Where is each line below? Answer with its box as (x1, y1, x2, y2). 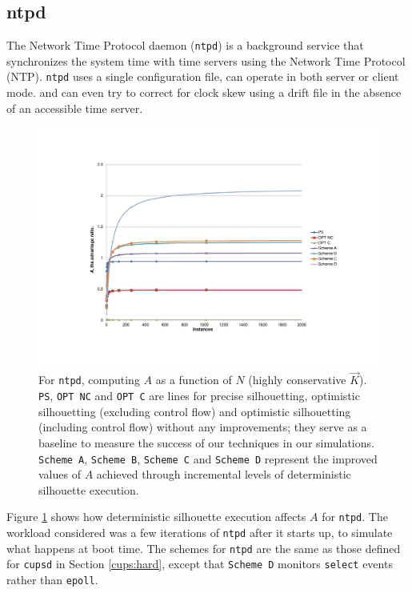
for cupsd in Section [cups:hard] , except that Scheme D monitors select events (6, 555, 393, 572)
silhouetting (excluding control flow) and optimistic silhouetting (38, 403, 351, 419)
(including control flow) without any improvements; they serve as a (38, 419, 367, 435)
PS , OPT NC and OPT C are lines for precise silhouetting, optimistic (38, 387, 360, 404)
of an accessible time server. (6, 99, 143, 116)
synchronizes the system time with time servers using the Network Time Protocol (6, 52, 406, 69)
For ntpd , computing (38, 371, 140, 388)
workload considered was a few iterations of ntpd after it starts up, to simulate (6, 524, 393, 541)
